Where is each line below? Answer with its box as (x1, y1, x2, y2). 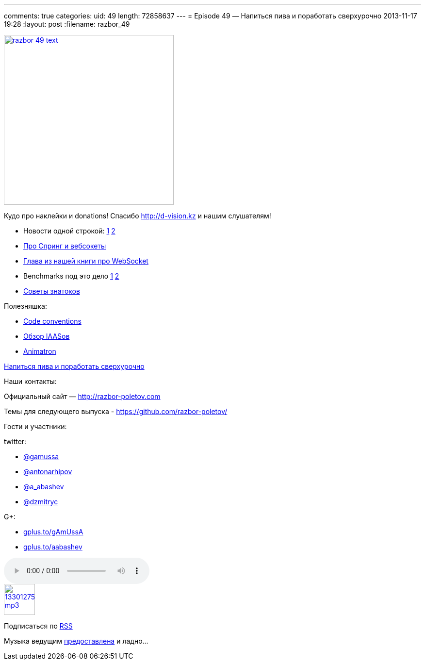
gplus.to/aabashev (23, 543, 82, 551)
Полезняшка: (4, 302, 47, 310)
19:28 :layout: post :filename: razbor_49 (4, 20, 130, 28)
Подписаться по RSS (4, 622, 73, 630)
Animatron (23, 347, 56, 355)
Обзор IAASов (23, 332, 70, 340)
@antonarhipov (23, 467, 72, 476)
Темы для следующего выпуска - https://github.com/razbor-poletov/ (4, 407, 228, 415)
